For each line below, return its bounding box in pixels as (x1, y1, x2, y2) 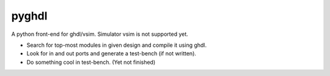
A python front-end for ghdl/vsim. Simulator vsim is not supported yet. (11, 30, 189, 38)
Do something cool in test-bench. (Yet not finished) (26, 58, 156, 66)
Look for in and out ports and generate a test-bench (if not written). (26, 50, 197, 57)
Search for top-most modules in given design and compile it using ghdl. (26, 41, 207, 49)
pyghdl (11, 9, 48, 22)
